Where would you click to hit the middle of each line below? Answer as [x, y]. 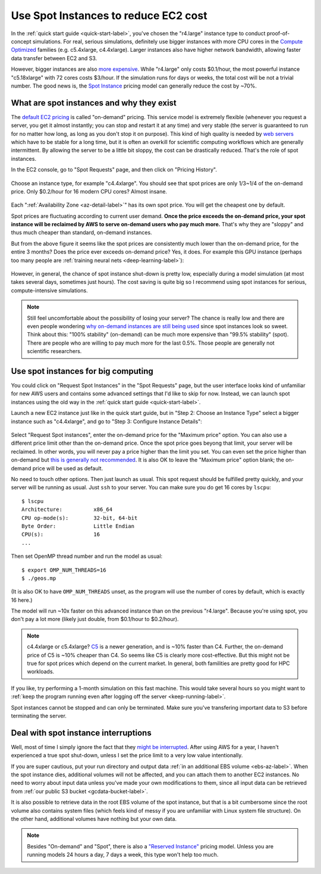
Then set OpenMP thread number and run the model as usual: [87, 556]
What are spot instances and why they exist [94, 103]
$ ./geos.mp [39, 578]
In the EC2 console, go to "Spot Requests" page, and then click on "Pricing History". [114, 170]
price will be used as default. [68, 468]
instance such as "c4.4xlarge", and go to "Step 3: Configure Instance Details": [106, 421]
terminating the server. [39, 716]
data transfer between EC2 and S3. [54, 58]
